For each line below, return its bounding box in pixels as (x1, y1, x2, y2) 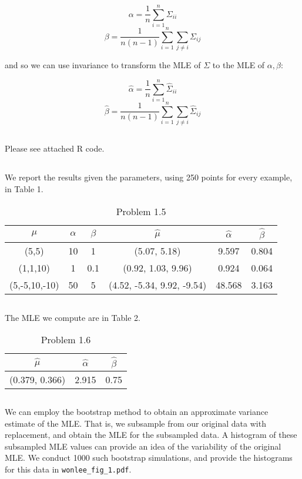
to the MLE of (212, 59, 265, 71)
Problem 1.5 (116, 204, 166, 218)
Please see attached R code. (5, 142, 105, 155)
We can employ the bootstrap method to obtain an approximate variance (5, 406, 269, 418)
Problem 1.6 (41, 333, 91, 347)
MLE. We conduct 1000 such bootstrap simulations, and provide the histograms (5, 451, 293, 464)
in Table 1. (5, 183, 43, 195)
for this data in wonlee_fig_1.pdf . (5, 463, 132, 475)
